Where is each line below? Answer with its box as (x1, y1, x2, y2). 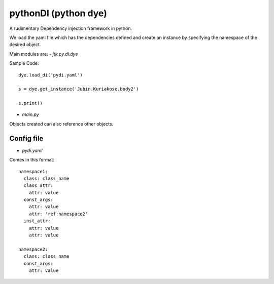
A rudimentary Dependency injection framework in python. (9, 25, 132, 31)
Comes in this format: (9, 157, 54, 163)
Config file (9, 134, 44, 143)
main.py (22, 111, 39, 117)
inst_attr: (23, 218, 51, 224)
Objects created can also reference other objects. (9, 120, 114, 127)
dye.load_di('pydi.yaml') (18, 72, 83, 78)
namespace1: (18, 169, 48, 174)
